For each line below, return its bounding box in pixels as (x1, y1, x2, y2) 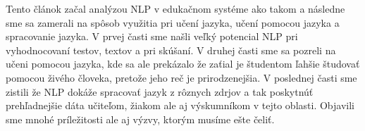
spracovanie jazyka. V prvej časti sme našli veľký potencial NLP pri (6, 29, 298, 44)
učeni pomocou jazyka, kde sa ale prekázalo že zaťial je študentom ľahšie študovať (6, 56, 360, 71)
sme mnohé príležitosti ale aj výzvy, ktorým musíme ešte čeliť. (6, 111, 275, 126)
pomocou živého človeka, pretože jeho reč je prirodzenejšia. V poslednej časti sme (6, 70, 357, 85)
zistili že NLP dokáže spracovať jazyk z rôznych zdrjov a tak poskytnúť (6, 84, 314, 99)
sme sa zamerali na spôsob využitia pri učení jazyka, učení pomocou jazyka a (6, 15, 340, 30)
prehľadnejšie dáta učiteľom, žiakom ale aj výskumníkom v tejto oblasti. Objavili (6, 98, 354, 113)
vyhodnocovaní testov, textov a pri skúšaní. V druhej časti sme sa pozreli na (6, 42, 336, 57)
